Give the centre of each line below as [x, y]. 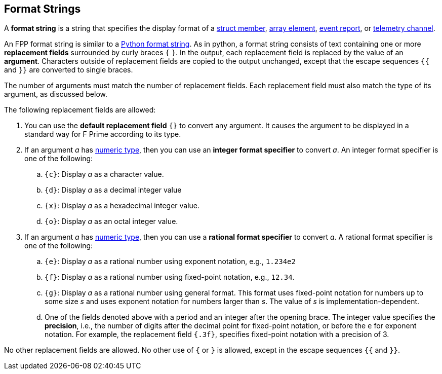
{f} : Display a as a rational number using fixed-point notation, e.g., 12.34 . [170, 277]
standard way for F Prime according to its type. [103, 134]
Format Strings [43, 9]
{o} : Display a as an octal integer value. [111, 221]
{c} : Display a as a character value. [104, 174]
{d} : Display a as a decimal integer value [113, 190]
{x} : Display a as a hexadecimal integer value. [122, 206]
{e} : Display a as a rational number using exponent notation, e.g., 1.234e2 [170, 261]
